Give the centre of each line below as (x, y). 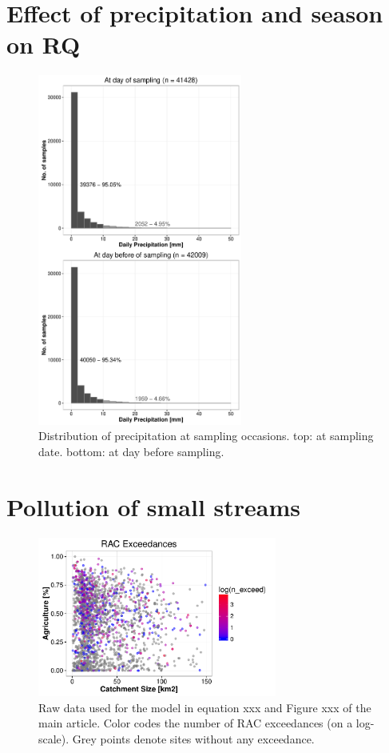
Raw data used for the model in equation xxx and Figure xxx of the (205, 707)
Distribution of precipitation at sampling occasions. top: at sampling (206, 436)
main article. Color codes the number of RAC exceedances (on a (196, 723)
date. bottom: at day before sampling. (131, 451)
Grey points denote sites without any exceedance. (193, 738)
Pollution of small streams (154, 506)
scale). (54, 738)
